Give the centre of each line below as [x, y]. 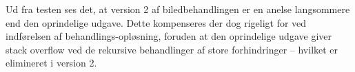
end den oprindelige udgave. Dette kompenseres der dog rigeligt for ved [156, 22]
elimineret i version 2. [51, 63]
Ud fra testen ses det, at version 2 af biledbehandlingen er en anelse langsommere [178, 9]
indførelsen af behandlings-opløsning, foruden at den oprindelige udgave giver [169, 36]
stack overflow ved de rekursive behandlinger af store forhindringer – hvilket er [172, 49]
